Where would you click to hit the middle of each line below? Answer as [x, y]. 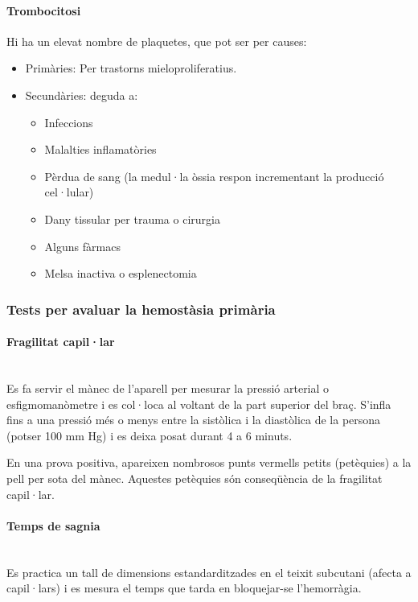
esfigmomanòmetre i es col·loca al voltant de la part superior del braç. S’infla [199, 404]
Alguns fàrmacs [82, 246]
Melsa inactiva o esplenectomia [121, 273]
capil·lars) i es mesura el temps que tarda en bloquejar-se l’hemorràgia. [184, 588]
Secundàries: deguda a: [82, 95]
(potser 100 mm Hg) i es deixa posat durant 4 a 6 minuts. [150, 435]
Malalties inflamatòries [100, 149]
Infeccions [69, 122]
